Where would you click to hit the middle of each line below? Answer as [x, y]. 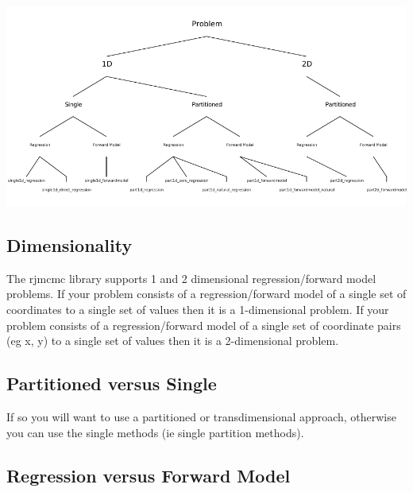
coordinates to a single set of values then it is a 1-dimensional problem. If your [198, 309]
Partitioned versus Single [112, 384]
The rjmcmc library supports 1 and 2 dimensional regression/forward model [191, 278]
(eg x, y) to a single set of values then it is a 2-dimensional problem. [173, 341]
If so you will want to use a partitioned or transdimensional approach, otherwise [201, 416]
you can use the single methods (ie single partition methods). [155, 432]
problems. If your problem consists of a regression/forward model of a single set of [206, 294]
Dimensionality [69, 244]
